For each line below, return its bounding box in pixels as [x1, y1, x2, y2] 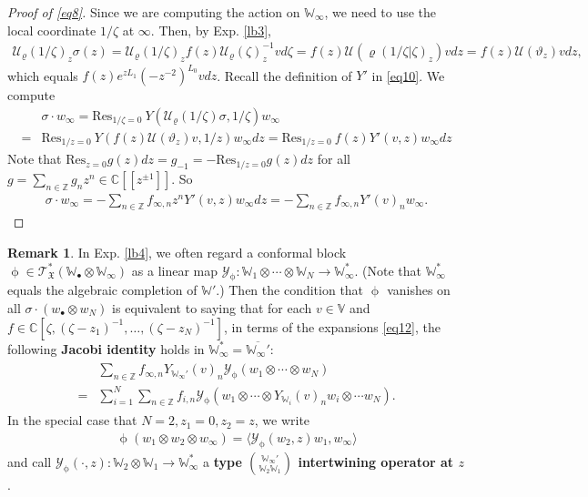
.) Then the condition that [216, 280, 364, 299]
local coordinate [7, 20, 96, 39]
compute [7, 86, 56, 105]
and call [7, 451, 52, 471]
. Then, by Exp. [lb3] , [150, 20, 271, 39]
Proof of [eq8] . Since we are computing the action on [7, 3, 300, 21]
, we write [254, 411, 310, 430]
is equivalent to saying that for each [112, 298, 312, 317]
